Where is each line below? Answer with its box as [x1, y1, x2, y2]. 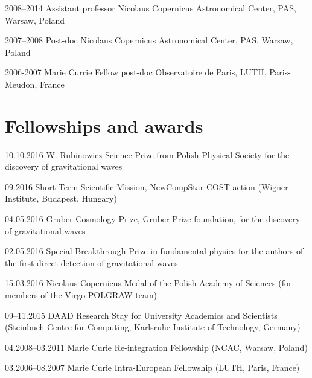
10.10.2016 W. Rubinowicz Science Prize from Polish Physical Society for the [5, 148, 290, 161]
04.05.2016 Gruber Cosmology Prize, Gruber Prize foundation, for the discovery [5, 213, 301, 225]
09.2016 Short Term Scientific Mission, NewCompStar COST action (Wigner [5, 180, 288, 193]
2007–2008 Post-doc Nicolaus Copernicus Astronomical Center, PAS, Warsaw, [5, 34, 293, 46]
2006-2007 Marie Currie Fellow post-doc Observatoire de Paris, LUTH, [5, 66, 267, 78]
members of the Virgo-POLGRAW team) [5, 289, 158, 301]
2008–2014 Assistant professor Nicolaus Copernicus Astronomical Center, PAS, [5, 2, 296, 14]
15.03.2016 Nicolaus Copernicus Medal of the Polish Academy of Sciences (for [5, 277, 292, 289]
